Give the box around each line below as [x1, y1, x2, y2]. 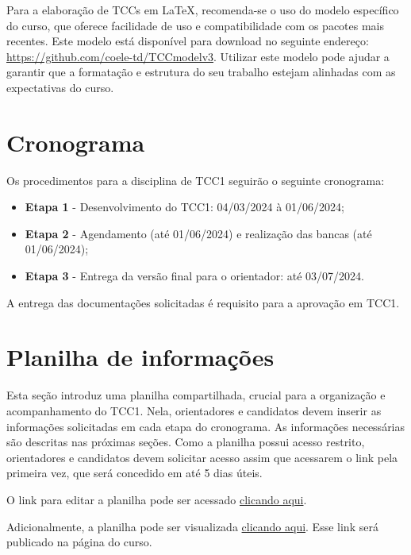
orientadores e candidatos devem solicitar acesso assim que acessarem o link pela [6, 449, 398, 465]
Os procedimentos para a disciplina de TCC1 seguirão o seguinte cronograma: [6, 172, 385, 188]
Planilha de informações [6, 341, 275, 373]
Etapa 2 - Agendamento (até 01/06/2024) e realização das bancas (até [25, 225, 372, 241]
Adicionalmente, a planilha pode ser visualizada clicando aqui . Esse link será [6, 518, 378, 534]
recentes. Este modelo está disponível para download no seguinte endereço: [6, 33, 369, 49]
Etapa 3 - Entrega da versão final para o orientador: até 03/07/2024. [25, 268, 364, 284]
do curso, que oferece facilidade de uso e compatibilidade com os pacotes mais [6, 17, 385, 33]
